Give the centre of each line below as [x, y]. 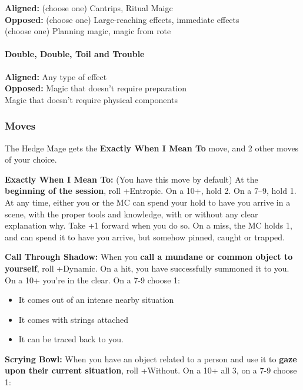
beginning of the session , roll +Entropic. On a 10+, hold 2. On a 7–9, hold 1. [151, 191]
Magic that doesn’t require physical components [91, 99]
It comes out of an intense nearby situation [96, 300]
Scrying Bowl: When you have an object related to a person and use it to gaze [151, 358]
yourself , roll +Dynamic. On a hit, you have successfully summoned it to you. [147, 268]
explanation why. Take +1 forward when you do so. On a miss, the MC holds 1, [149, 225]
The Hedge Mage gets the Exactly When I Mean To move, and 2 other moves [152, 148]
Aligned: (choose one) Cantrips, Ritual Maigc [89, 8]
